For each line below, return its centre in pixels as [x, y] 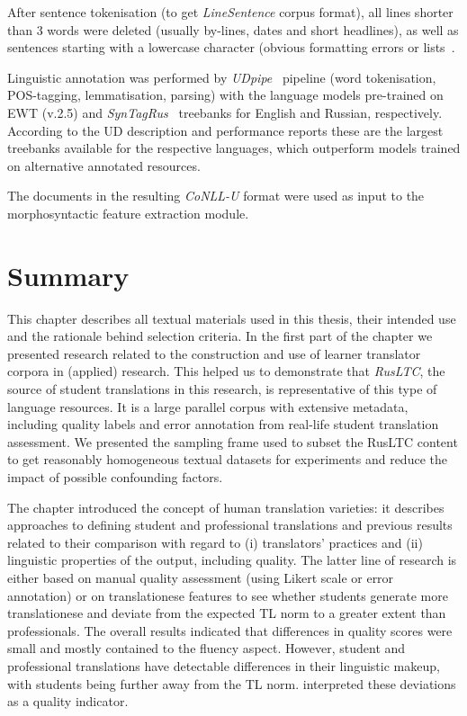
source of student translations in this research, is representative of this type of [222, 389]
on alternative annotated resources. [104, 165]
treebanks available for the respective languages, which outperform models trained [234, 148]
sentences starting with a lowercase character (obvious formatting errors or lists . [231, 47]
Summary [68, 275]
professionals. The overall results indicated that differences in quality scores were [230, 630]
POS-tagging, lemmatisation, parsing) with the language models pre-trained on [225, 95]
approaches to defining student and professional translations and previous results [230, 525]
